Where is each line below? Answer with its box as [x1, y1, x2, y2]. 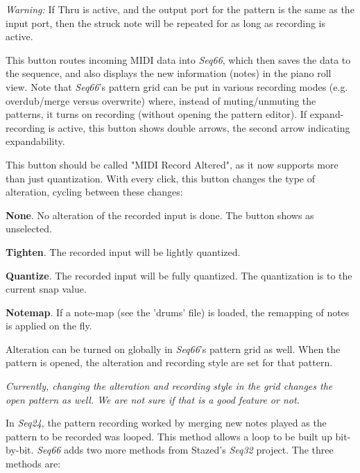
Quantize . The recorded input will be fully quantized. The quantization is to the [6, 268, 352, 282]
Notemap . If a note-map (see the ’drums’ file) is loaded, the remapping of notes [6, 304, 350, 319]
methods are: [6, 456, 61, 471]
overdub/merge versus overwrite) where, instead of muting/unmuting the [6, 93, 316, 108]
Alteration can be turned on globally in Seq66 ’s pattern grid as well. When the [6, 341, 341, 356]
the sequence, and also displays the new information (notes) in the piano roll [6, 66, 332, 80]
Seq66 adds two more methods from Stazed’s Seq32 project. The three [37, 442, 334, 457]
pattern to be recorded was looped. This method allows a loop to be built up [6, 429, 332, 443]
